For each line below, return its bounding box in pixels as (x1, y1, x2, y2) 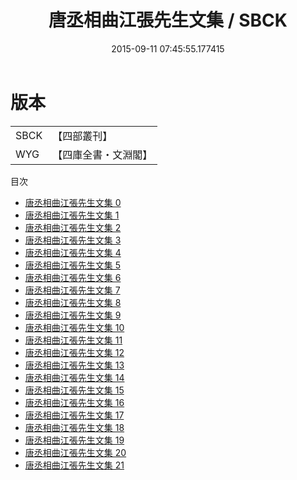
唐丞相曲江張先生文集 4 (24, 246, 122, 258)
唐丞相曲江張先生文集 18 (24, 421, 125, 433)
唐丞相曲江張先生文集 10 (24, 321, 125, 333)
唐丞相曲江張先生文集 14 (24, 371, 125, 383)
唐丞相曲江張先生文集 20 (24, 446, 127, 458)
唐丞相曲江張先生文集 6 (24, 271, 122, 283)
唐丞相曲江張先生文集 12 (24, 346, 125, 358)
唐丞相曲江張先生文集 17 (24, 409, 125, 421)
